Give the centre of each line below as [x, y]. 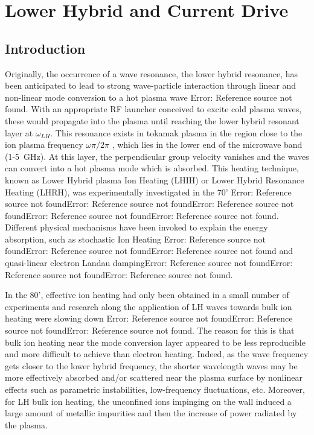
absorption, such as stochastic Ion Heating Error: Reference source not [135, 239]
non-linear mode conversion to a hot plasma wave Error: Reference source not [149, 97]
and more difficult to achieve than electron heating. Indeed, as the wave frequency [157, 354]
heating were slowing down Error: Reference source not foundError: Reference [149, 318]
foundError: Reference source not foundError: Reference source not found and [149, 251]
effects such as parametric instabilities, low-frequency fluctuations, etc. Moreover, [155, 389]
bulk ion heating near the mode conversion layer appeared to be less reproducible [155, 342]
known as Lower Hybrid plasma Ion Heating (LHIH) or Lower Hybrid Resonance [155, 179]
